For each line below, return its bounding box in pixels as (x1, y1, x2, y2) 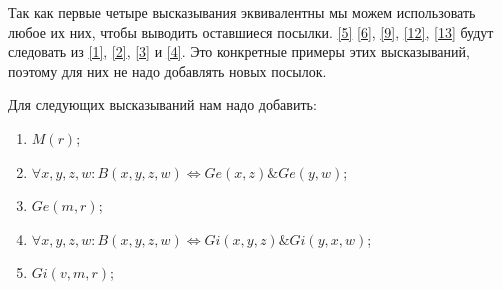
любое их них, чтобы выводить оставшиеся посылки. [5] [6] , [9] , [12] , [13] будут (8, 21, 494, 42)
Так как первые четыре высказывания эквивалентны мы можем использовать (8, 2, 476, 22)
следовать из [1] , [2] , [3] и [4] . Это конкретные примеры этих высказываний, (8, 41, 470, 62)
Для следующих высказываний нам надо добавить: (8, 94, 317, 115)
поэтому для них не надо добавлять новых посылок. (8, 60, 327, 81)
